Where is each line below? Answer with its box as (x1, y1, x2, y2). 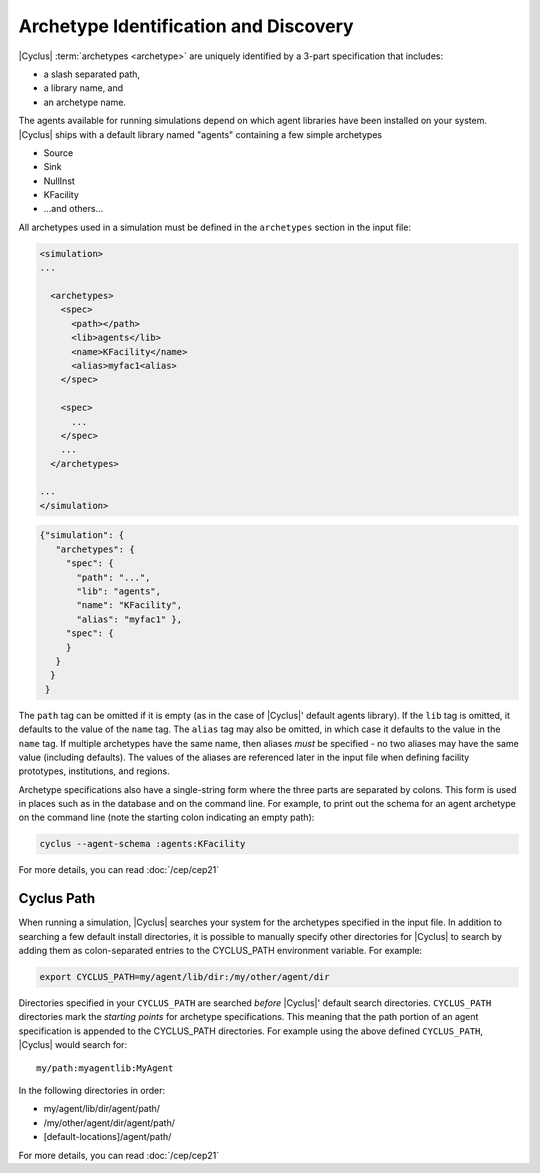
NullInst (43, 175, 75, 187)
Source (43, 146, 74, 159)
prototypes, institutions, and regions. (18, 765, 170, 777)
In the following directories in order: (18, 1085, 166, 1097)
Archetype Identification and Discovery (18, 15, 354, 37)
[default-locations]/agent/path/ (43, 1131, 172, 1143)
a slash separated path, (43, 68, 140, 80)
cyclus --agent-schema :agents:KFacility (39, 838, 246, 850)
